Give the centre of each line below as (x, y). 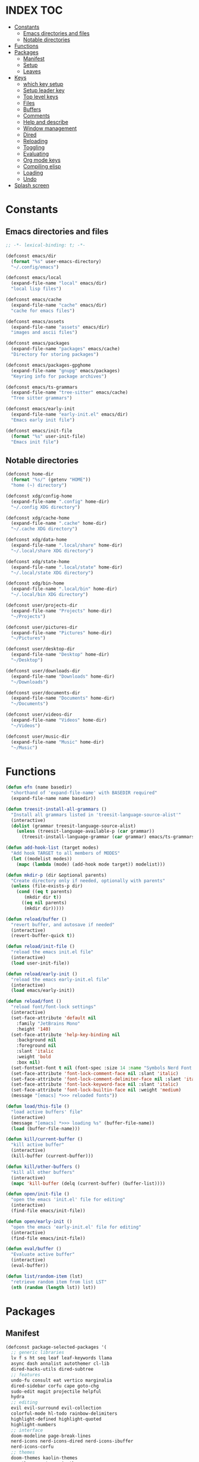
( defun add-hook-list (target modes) (52, 848)
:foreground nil (37, 1046)
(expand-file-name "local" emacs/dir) (59, 283)
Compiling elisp (42, 166)
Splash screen (32, 185)
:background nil (37, 1040)
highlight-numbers (34, 1424)
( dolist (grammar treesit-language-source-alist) (73, 826)
